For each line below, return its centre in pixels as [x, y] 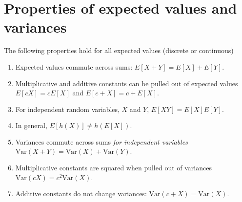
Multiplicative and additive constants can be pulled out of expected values [127, 83]
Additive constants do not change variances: [81, 193]
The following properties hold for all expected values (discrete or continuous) [119, 50]
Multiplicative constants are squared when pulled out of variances [113, 168]
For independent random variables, [67, 109]
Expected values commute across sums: [74, 66]
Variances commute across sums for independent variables [101, 141]
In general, [31, 125]
